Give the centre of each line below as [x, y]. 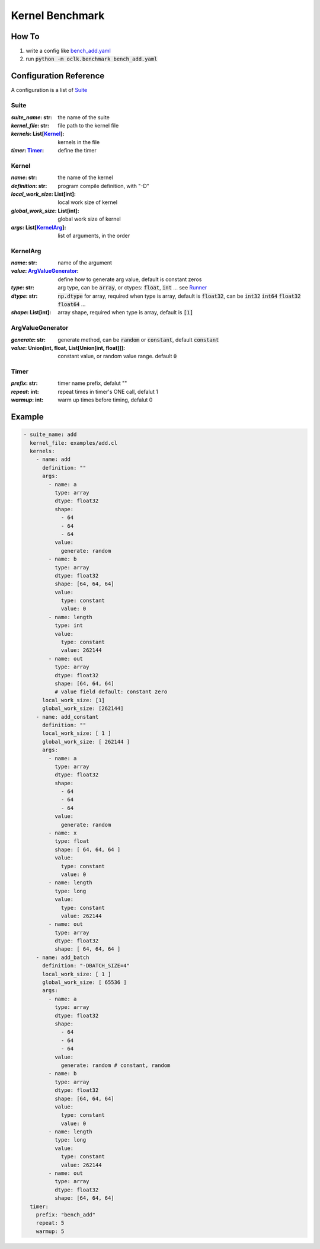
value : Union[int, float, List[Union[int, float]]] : [68, 348]
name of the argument [85, 263]
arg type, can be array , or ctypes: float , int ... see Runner [132, 288]
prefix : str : [24, 383]
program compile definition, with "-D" [103, 186]
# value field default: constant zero [111, 692]
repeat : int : [25, 391]
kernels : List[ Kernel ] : [38, 134]
